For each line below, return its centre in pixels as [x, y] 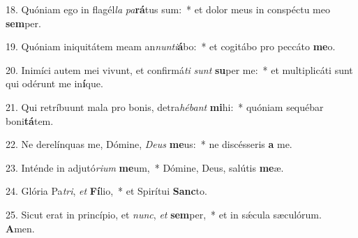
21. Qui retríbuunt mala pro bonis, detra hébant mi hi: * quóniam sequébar [165, 106]
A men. [20, 228]
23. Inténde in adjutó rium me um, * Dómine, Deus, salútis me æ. [145, 167]
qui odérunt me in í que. [54, 83]
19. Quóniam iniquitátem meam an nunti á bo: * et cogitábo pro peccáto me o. [171, 46]
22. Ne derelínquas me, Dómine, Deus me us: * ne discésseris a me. [149, 144]
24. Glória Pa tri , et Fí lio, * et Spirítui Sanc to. [106, 191]
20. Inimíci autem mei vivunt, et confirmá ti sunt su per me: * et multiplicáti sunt [179, 69]
